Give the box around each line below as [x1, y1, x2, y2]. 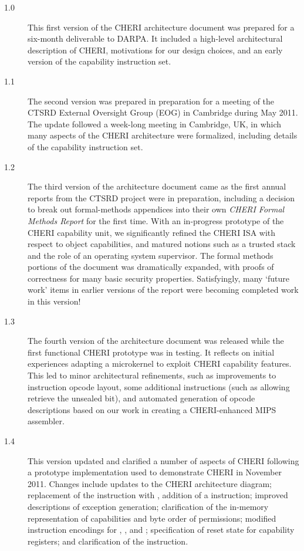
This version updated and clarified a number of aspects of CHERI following [28, 454, 299, 467]
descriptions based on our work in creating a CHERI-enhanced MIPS [28, 403, 276, 415]
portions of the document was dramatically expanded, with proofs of [28, 261, 274, 273]
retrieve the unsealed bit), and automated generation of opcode [28, 392, 255, 404]
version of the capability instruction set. [28, 55, 171, 67]
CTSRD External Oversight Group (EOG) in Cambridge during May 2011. [28, 106, 298, 119]
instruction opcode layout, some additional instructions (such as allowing [28, 380, 290, 393]
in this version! [28, 295, 81, 307]
